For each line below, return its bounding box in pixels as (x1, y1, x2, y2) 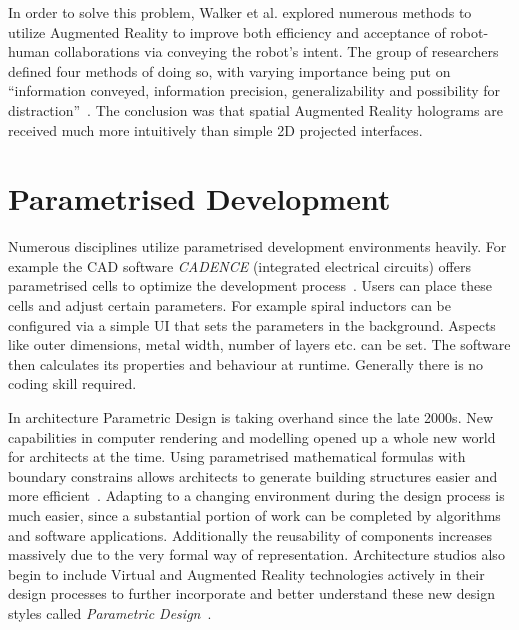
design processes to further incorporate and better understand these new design (8, 583, 495, 604)
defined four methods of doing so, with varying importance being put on (8, 60, 451, 81)
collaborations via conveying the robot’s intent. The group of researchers (54, 41, 499, 62)
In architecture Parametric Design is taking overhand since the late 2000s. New (8, 407, 494, 428)
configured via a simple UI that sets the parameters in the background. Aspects (8, 314, 496, 335)
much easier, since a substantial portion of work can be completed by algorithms (8, 505, 501, 525)
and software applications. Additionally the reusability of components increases (8, 524, 492, 545)
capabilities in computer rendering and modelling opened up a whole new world (8, 426, 496, 447)
